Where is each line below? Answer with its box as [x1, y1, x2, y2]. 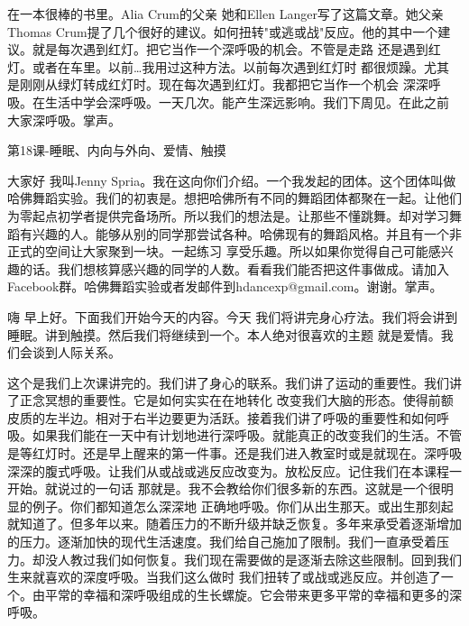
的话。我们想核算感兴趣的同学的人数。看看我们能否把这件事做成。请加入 [19, 259, 449, 278]
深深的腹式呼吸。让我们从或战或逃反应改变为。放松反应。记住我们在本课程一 [7, 461, 462, 480]
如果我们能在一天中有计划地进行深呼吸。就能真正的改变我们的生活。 [32, 426, 437, 445]
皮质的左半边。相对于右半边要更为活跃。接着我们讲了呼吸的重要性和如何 [7, 408, 437, 427]
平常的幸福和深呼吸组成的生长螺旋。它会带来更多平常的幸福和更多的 [44, 585, 449, 603]
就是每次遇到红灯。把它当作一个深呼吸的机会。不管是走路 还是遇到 [32, 40, 428, 59]
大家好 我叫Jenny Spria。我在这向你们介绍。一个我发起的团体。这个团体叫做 [7, 170, 456, 189]
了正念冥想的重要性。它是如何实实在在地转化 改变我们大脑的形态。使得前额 [7, 391, 454, 410]
